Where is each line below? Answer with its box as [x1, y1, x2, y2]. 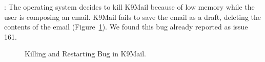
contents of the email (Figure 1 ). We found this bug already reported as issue [4, 21, 248, 32]
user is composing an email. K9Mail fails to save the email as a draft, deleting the [4, 11, 261, 22]
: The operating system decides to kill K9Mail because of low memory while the [4, 2, 255, 12]
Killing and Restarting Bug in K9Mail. [25, 48, 146, 59]
